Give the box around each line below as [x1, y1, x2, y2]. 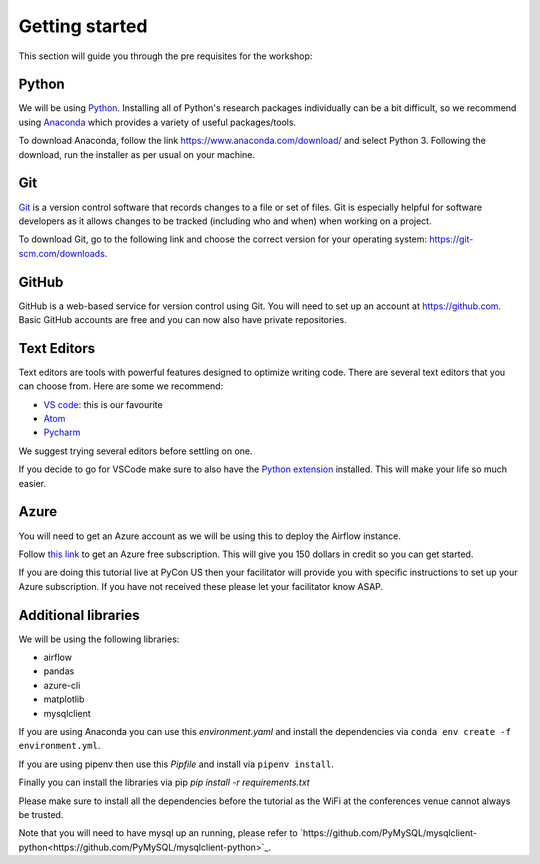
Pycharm [43, 426, 81, 439]
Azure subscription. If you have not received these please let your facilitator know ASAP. [18, 580, 384, 592]
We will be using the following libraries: [18, 633, 180, 645]
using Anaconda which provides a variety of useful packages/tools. [18, 116, 297, 128]
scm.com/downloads [18, 247, 105, 259]
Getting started [18, 15, 148, 37]
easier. [18, 477, 47, 489]
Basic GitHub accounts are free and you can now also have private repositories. [18, 314, 347, 325]
